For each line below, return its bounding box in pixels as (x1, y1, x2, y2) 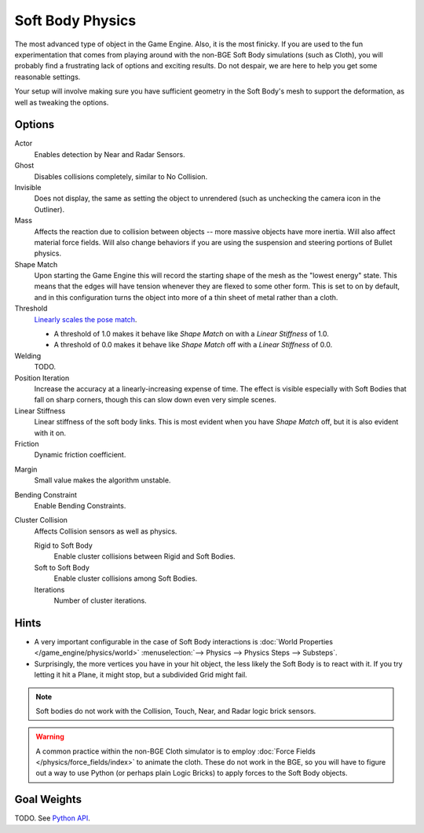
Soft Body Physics (14, 12, 137, 29)
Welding (14, 350, 42, 361)
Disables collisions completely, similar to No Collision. (34, 171, 208, 181)
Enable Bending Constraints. (34, 501, 126, 510)
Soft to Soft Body (34, 563, 90, 572)
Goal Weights (14, 793, 82, 806)
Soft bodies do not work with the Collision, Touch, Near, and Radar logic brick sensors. (35, 706, 316, 715)
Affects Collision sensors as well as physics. (34, 527, 177, 536)
